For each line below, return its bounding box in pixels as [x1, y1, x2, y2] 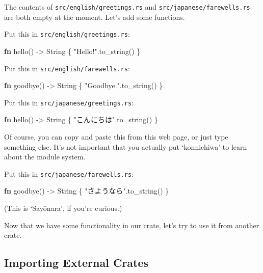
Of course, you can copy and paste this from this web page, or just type [4, 131, 228, 142]
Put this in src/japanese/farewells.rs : [4, 168, 134, 179]
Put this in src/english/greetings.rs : [4, 29, 130, 39]
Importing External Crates [4, 255, 149, 270]
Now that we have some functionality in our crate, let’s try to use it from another [4, 220, 259, 230]
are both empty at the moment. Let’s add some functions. [4, 11, 185, 22]
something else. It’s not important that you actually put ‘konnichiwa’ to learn [4, 141, 247, 152]
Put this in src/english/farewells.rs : [4, 63, 130, 73]
